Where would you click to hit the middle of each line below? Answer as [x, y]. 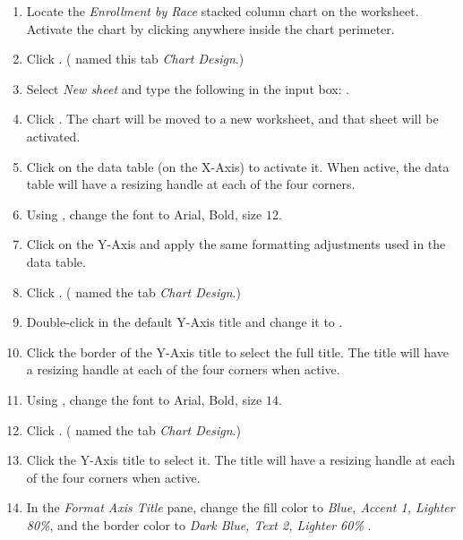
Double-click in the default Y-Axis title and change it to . [184, 322]
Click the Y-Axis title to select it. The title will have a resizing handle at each [240, 460]
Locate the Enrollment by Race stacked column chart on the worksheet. [223, 11]
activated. [53, 136]
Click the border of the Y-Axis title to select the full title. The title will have [237, 351]
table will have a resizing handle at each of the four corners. [191, 184]
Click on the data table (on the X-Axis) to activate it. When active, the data [238, 166]
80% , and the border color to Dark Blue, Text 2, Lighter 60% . [199, 524]
